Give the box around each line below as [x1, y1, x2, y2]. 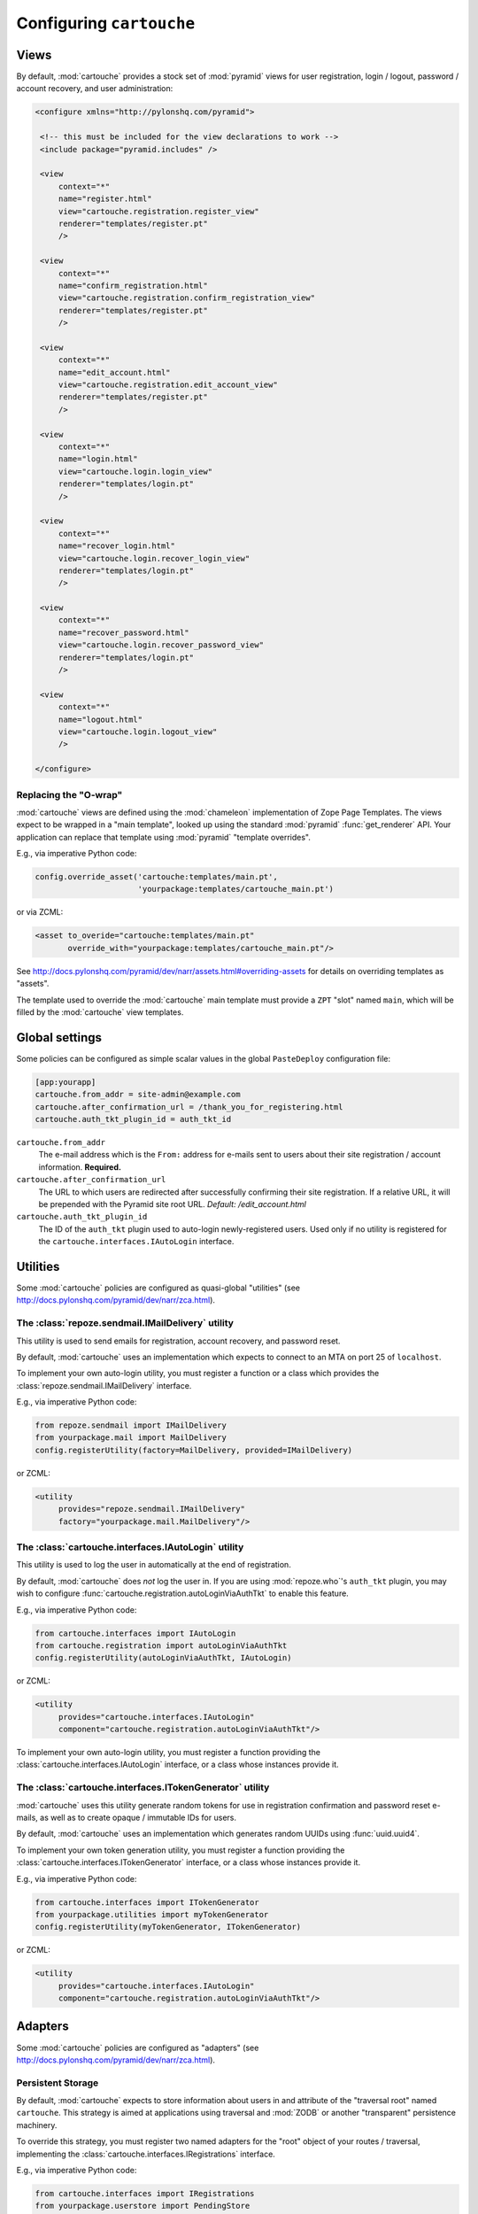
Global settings [16, 1030, 102, 1045]
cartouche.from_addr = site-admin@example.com [35, 1089, 241, 1100]
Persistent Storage [16, 2077, 99, 2089]
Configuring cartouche [16, 13, 195, 33]
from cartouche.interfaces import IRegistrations [35, 2188, 255, 2198]
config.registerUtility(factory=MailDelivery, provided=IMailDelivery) [35, 1444, 353, 1455]
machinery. [16, 2119, 58, 2130]
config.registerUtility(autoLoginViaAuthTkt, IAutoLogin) [35, 1653, 292, 1663]
